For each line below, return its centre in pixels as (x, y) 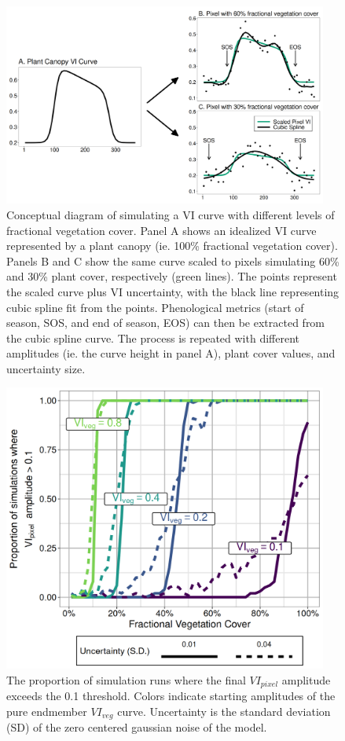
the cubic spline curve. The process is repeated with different (153, 337)
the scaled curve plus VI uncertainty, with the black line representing (173, 291)
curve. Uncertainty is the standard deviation (224, 711)
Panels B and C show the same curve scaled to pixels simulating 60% (173, 260)
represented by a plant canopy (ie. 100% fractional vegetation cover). (172, 246)
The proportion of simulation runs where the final (126, 679)
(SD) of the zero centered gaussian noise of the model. (137, 727)
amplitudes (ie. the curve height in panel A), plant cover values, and (171, 353)
